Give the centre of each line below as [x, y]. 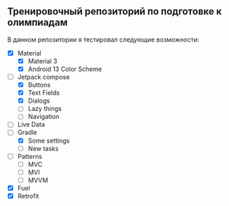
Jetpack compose [44, 77]
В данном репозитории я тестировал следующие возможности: [103, 39]
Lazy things [45, 109]
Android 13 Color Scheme [65, 69]
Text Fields [44, 93]
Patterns [30, 156]
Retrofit [28, 195]
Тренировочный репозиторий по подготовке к [115, 12]
